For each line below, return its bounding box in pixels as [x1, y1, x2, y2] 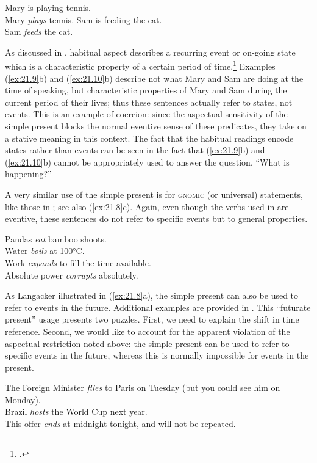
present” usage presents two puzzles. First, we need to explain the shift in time [5, 313, 299, 326]
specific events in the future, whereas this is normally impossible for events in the [5, 349, 309, 362]
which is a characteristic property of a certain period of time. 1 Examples [5, 58, 276, 73]
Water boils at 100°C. [5, 244, 85, 257]
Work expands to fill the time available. [5, 256, 151, 269]
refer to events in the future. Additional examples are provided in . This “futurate [5, 301, 311, 313]
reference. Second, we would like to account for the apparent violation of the [5, 324, 290, 337]
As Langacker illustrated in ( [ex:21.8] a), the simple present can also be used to [5, 289, 299, 302]
